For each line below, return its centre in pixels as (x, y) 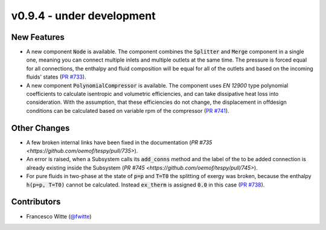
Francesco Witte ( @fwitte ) (59, 216)
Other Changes (40, 128)
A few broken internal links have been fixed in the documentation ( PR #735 (119, 142)
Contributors (36, 202)
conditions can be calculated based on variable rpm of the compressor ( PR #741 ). (128, 110)
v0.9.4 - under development (84, 16)
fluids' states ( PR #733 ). (56, 77)
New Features (38, 37)
